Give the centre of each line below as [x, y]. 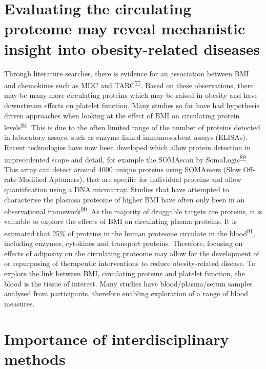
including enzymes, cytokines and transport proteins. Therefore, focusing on [124, 243]
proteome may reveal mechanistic [125, 28]
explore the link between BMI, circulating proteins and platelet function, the [125, 273]
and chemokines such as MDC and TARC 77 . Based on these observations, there [129, 84]
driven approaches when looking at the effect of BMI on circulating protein [122, 115]
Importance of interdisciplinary [117, 339]
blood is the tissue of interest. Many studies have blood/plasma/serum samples [128, 283]
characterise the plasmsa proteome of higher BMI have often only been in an [125, 199]
